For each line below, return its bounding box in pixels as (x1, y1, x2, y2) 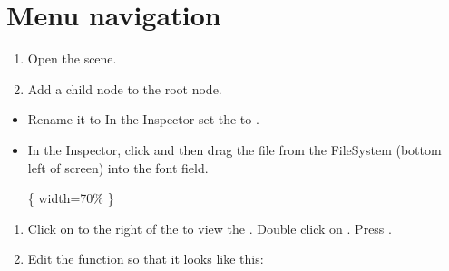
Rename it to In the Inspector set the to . (27, 110, 259, 129)
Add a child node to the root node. (27, 79, 222, 98)
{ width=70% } (27, 189, 114, 208)
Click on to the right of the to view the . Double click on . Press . (27, 218, 392, 237)
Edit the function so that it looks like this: (27, 249, 264, 268)
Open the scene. (27, 49, 117, 68)
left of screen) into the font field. (27, 158, 209, 177)
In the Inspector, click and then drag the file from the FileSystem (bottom (27, 140, 442, 159)
